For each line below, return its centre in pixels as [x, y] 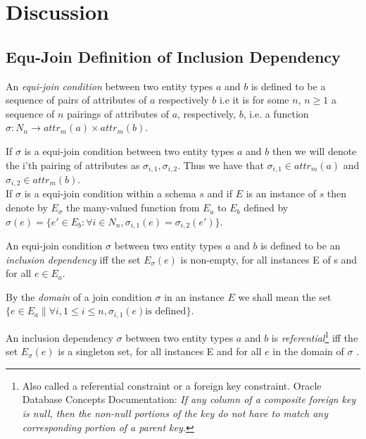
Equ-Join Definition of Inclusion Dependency [173, 56]
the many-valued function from [133, 208]
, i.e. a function [276, 113]
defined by [266, 208]
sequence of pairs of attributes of [76, 100]
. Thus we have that [221, 165]
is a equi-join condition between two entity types [129, 150]
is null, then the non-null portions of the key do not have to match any [175, 413]
